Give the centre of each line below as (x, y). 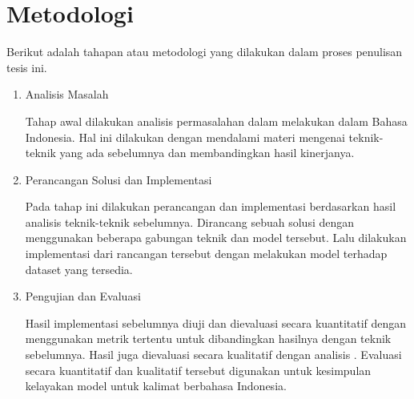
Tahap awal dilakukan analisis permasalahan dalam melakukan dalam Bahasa (216, 121)
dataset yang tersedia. (79, 269)
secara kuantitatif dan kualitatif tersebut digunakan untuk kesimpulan (198, 370)
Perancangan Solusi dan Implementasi (119, 179)
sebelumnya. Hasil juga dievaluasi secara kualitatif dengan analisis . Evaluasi (213, 355)
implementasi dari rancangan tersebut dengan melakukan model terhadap (206, 254)
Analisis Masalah (67, 94)
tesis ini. (27, 67)
